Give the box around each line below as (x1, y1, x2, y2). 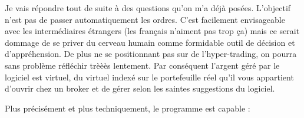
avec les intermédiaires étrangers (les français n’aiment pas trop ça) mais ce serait (5, 25, 300, 37)
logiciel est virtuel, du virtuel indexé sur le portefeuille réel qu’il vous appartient (5, 70, 294, 83)
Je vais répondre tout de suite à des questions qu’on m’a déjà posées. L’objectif (5, 2, 291, 14)
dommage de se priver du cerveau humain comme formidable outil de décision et (5, 36, 295, 48)
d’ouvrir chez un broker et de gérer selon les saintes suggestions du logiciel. (5, 82, 275, 95)
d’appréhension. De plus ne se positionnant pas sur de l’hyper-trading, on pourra (5, 48, 297, 60)
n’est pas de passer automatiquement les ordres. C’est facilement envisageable (5, 13, 285, 25)
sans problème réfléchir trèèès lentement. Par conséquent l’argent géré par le (5, 59, 280, 71)
